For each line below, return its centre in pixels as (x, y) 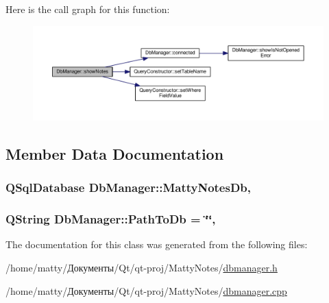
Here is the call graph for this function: (88, 9)
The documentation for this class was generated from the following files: (157, 244)
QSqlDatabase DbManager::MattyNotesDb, (129, 187)
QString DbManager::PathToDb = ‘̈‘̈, (111, 219)
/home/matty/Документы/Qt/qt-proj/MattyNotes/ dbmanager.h (142, 267)
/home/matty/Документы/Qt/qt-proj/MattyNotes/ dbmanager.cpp (146, 290)
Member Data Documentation (115, 153)
